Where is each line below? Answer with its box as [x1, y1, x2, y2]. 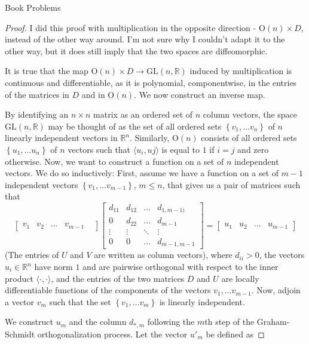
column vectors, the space [203, 108, 298, 121]
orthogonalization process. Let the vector [37, 327, 188, 340]
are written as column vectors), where [94, 248, 232, 261]
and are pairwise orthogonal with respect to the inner [82, 260, 279, 272]
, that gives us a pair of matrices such [162, 178, 301, 191]
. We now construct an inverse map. [134, 88, 265, 100]
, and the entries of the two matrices [51, 272, 185, 284]
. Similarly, [130, 131, 170, 144]
